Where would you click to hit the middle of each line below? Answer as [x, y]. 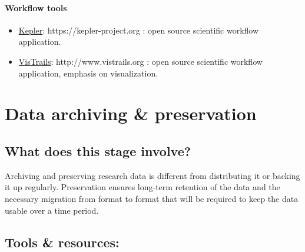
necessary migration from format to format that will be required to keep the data [152, 198]
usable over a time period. [52, 210]
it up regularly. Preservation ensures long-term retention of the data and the [142, 187]
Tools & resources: [62, 242]
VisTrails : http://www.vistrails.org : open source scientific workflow [140, 61]
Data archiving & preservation [131, 113]
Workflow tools [36, 7]
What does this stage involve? [98, 150]
